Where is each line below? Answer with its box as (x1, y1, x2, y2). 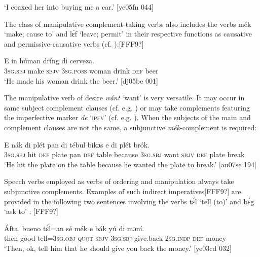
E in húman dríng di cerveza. (4, 55, 95, 66)
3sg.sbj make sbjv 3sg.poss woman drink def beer (4, 65, 159, 76)
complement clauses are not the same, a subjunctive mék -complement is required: (4, 122, 257, 132)
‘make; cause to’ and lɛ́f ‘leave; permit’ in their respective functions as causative (4, 28, 252, 39)
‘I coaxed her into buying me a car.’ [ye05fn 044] (4, 2, 154, 12)
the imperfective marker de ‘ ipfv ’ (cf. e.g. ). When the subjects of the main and (4, 112, 251, 123)
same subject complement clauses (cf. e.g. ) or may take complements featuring (4, 102, 250, 113)
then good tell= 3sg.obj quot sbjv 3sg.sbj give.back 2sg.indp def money (4, 233, 227, 243)
